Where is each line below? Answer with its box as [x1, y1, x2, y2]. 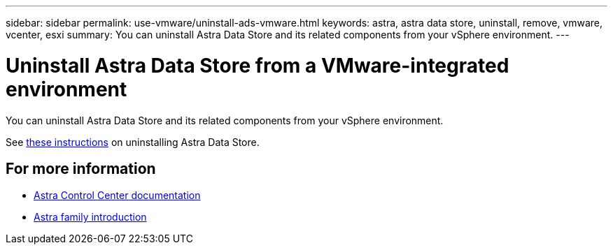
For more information [6, 159, 156, 177]
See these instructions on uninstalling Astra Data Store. [6, 135, 260, 148]
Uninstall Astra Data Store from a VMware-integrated [6, 53, 509, 78]
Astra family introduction [34, 211, 147, 223]
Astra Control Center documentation [34, 189, 201, 202]
